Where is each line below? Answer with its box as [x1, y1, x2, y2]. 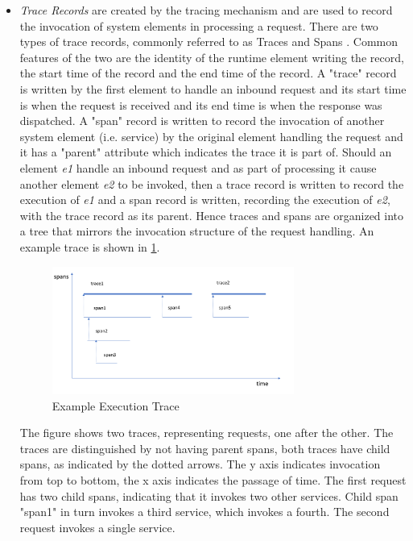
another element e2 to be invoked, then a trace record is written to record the [19, 175, 404, 192]
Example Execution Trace [52, 397, 180, 414]
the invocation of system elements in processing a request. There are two [19, 17, 378, 34]
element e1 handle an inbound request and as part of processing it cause [19, 159, 377, 176]
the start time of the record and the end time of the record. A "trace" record [19, 65, 397, 81]
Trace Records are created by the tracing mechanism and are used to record [19, 2, 393, 18]
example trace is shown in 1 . [19, 238, 160, 255]
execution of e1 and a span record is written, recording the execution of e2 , [19, 191, 390, 208]
